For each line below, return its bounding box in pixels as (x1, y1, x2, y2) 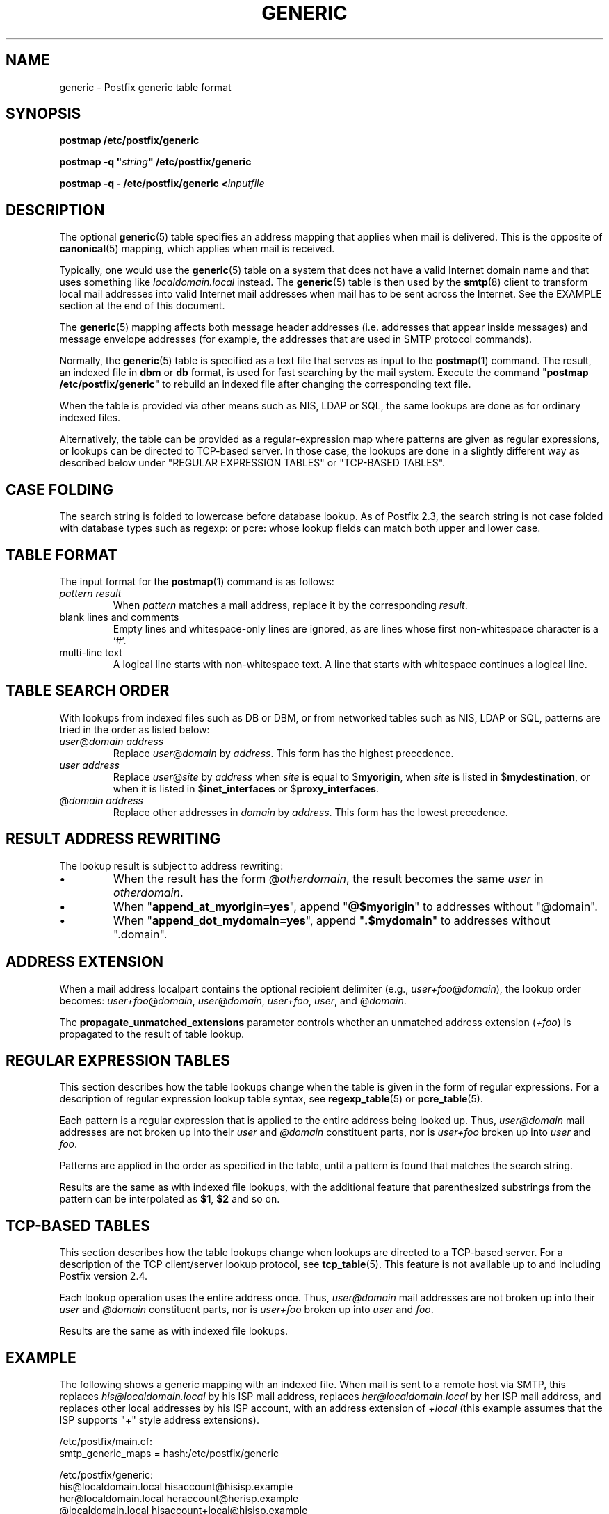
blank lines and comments (59, 610, 179, 623)
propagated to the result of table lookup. (59, 1027, 245, 1040)
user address (59, 758, 120, 771)
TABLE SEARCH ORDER (6, 682, 170, 700)
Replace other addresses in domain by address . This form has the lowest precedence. (113, 806, 508, 818)
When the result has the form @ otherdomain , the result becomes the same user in (113, 871, 544, 886)
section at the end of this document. (59, 300, 225, 312)
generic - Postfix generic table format (59, 81, 232, 93)
